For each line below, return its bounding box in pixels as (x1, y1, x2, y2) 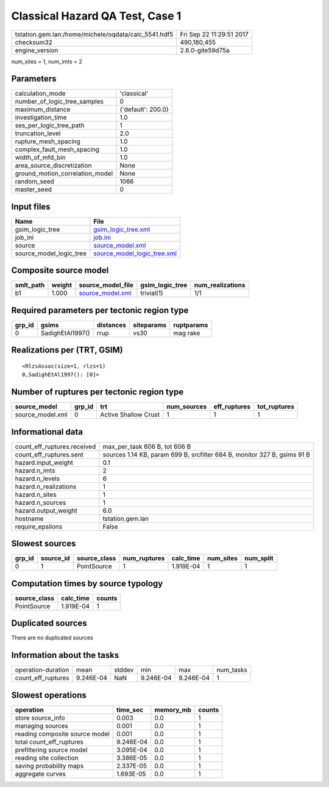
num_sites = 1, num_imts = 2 (11, 58, 82, 65)
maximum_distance (15, 105, 71, 114)
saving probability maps (15, 761, 84, 770)
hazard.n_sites (15, 490, 57, 499)
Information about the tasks (11, 650, 119, 661)
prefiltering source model (15, 746, 88, 754)
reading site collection (15, 753, 79, 762)
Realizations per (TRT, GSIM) (11, 345, 123, 355)
